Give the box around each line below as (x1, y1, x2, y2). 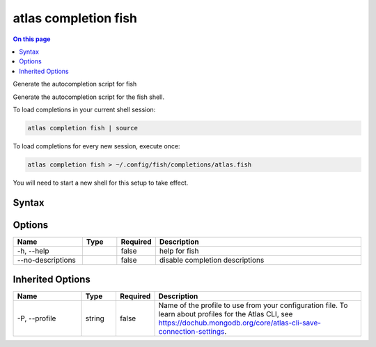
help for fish (159, 246, 199, 256)
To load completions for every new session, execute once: (13, 141, 180, 150)
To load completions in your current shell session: (13, 105, 156, 114)
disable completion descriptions (159, 255, 265, 265)
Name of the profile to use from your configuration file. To (158, 300, 348, 310)
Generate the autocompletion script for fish (13, 80, 137, 88)
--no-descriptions (17, 255, 77, 265)
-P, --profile (17, 314, 56, 323)
